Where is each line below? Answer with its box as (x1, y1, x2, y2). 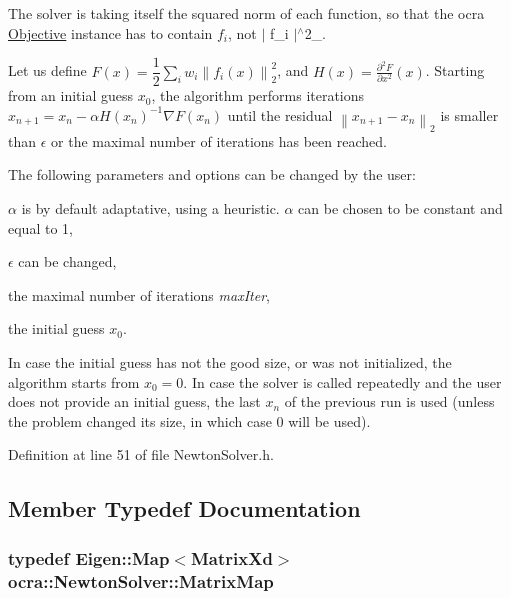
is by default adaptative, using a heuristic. (21, 198, 280, 219)
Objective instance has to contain (8, 22, 213, 43)
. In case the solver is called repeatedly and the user (183, 371, 502, 392)
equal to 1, (8, 217, 73, 238)
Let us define (8, 60, 87, 81)
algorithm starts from (8, 371, 140, 392)
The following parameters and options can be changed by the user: (8, 164, 416, 185)
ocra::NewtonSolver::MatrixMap (8, 568, 274, 593)
